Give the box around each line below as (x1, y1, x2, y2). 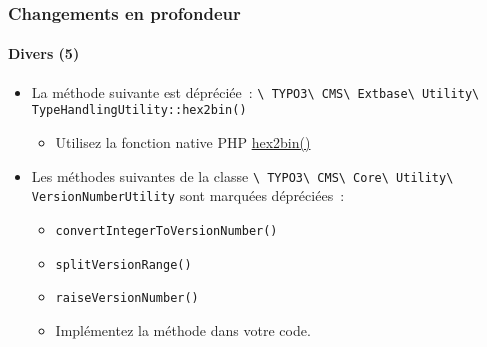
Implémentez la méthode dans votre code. (55, 319, 311, 340)
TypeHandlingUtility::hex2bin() (31, 103, 247, 118)
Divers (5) (8, 43, 80, 64)
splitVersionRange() (55, 257, 192, 272)
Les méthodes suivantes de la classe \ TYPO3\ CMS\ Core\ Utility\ (31, 165, 454, 186)
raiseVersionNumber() (55, 291, 199, 306)
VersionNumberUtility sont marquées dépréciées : (31, 185, 345, 206)
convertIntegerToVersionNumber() (55, 223, 278, 238)
